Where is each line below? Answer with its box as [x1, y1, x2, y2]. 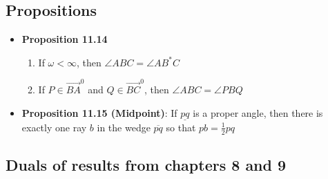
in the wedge [97, 120, 151, 134]
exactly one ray [21, 120, 87, 134]
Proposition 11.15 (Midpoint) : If [21, 105, 177, 120]
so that [166, 120, 196, 134]
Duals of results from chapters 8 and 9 [6, 154, 287, 176]
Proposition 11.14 [21, 32, 108, 46]
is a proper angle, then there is [193, 105, 323, 120]
